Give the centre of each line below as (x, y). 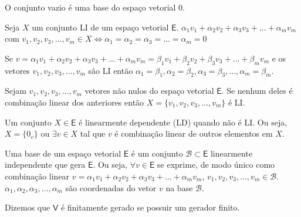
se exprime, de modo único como (216, 165)
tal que (93, 133)
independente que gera (45, 165)
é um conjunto (157, 153)
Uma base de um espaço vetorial (63, 153)
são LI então (111, 70)
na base (179, 187)
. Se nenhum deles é (257, 91)
